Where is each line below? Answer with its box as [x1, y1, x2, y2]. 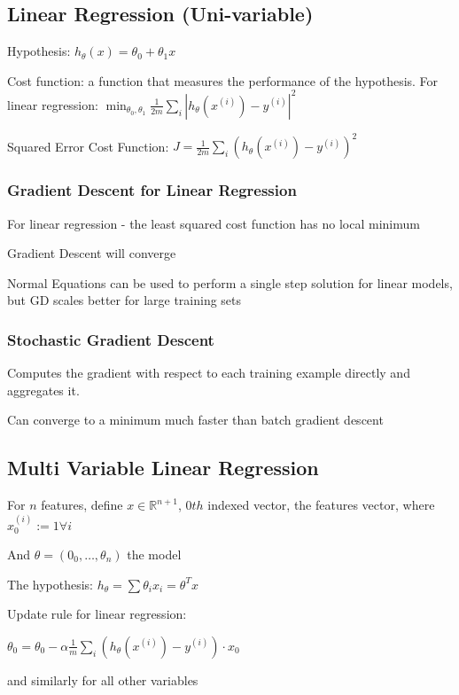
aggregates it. [7, 380, 80, 399]
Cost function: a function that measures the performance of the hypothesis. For [7, 71, 439, 90]
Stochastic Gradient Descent [7, 328, 214, 350]
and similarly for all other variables [7, 670, 198, 689]
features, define [41, 496, 123, 514]
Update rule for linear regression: [7, 605, 187, 623]
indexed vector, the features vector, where [207, 496, 435, 514]
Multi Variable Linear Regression [7, 454, 319, 481]
